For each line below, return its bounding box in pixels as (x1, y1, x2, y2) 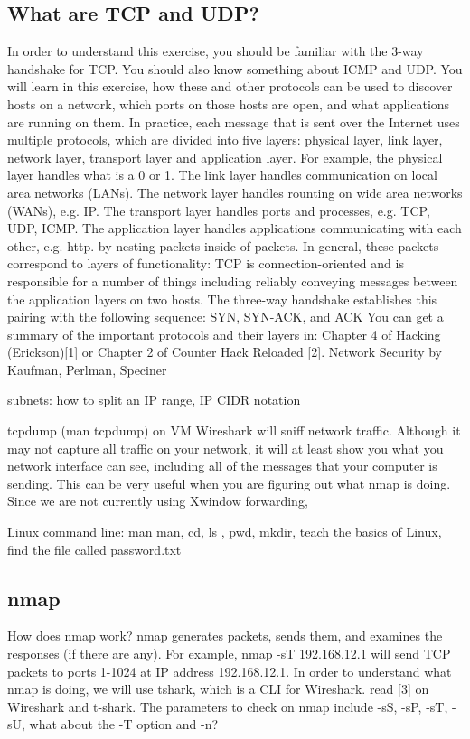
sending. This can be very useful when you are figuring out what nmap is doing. (7, 473, 451, 492)
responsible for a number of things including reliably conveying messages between (7, 271, 458, 290)
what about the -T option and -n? (29, 715, 219, 734)
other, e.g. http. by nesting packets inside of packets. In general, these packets (7, 236, 439, 255)
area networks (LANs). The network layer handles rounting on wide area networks (7, 182, 463, 201)
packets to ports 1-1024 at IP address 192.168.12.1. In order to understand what (7, 661, 452, 680)
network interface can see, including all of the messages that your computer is (7, 456, 437, 475)
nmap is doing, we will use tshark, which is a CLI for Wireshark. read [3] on (7, 679, 429, 698)
